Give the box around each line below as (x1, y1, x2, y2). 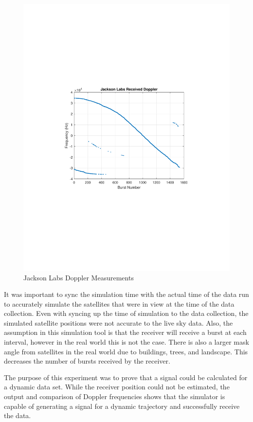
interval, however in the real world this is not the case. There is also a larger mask (4, 337, 249, 347)
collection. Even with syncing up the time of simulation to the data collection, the (4, 308, 249, 318)
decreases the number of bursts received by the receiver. (4, 356, 170, 366)
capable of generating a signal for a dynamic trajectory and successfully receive (4, 401, 240, 411)
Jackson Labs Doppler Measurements (23, 273, 134, 283)
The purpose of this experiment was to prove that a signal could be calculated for (4, 372, 248, 382)
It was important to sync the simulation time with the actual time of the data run (4, 289, 249, 299)
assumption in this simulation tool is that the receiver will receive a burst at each (4, 327, 247, 337)
